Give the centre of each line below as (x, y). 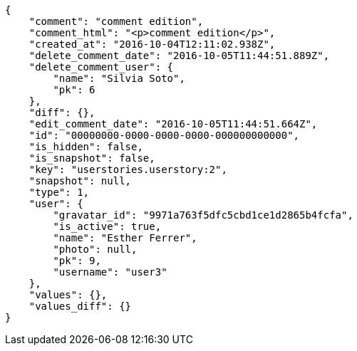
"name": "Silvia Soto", (119, 78)
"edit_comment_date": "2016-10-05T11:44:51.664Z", (173, 124)
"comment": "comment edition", (116, 21)
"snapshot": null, (80, 181)
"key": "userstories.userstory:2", (128, 169)
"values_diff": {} (80, 306)
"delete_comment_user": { (101, 67)
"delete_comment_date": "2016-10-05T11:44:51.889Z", (179, 56)
